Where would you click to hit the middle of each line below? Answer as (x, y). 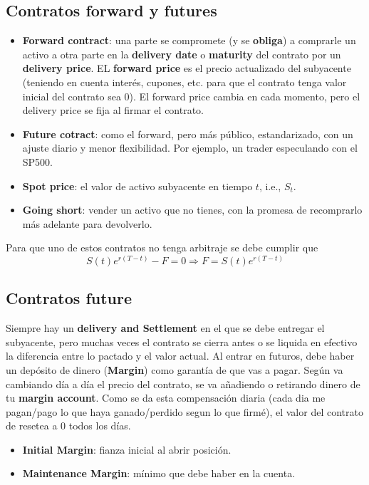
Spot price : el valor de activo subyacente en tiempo (137, 186)
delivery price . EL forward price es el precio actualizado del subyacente (187, 68)
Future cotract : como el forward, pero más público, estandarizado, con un (188, 134)
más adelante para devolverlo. (87, 223)
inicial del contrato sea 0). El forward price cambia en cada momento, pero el (191, 96)
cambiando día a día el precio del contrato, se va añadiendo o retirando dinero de (183, 384)
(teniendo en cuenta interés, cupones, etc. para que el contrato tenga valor (184, 82)
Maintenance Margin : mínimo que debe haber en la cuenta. (159, 473)
